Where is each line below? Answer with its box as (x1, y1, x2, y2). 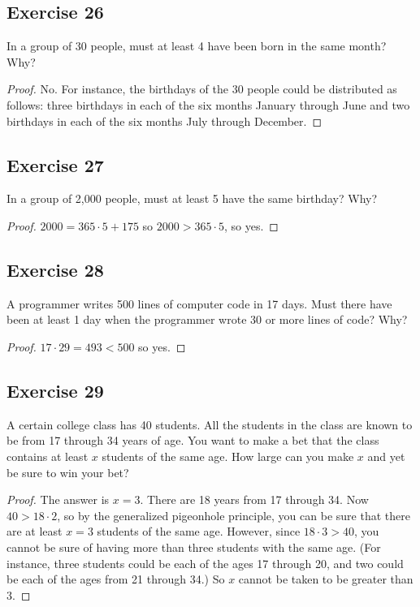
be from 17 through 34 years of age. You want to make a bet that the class (6, 432, 379, 449)
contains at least (6, 447, 89, 464)
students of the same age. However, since (97, 523, 301, 540)
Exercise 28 (6, 256, 104, 282)
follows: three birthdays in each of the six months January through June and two (6, 96, 410, 113)
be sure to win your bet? (6, 463, 129, 480)
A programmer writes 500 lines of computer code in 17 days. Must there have (6, 295, 392, 312)
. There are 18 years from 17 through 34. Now (140, 491, 369, 508)
